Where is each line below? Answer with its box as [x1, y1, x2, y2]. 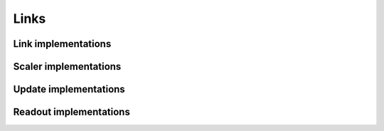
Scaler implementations [13, 61, 122, 73]
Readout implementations [13, 106, 131, 118]
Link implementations [13, 38, 112, 50]
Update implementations [13, 83, 126, 95]
